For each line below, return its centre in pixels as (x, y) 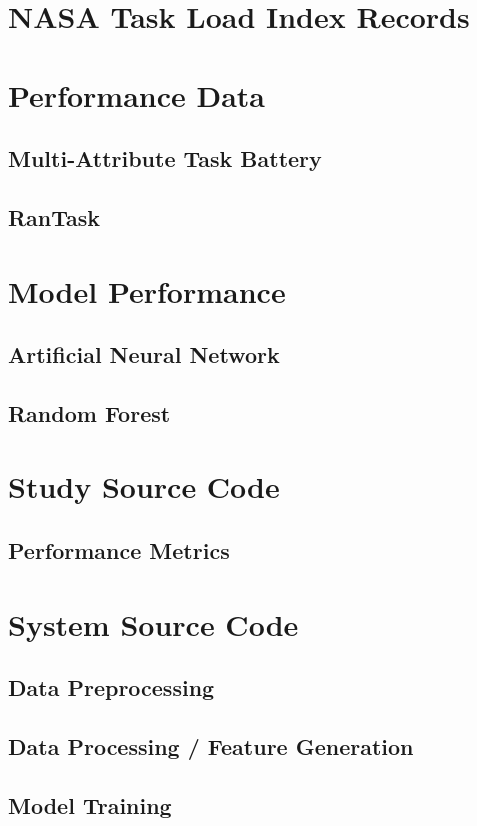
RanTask (54, 216)
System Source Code (153, 623)
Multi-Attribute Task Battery (165, 158)
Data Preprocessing (111, 687)
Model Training (90, 804)
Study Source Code (144, 486)
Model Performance (147, 290)
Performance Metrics (119, 550)
